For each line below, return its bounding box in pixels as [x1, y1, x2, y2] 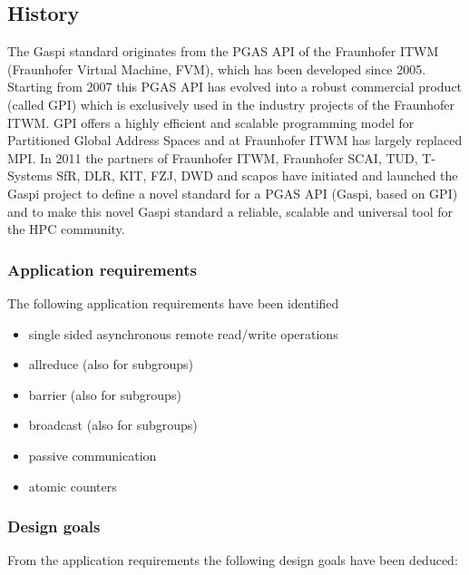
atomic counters [28, 476, 117, 495]
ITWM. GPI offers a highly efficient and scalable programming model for [7, 112, 415, 132]
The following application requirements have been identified [7, 293, 339, 312]
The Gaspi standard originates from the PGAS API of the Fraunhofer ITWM [7, 42, 439, 61]
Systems [7, 166, 53, 185]
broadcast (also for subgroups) [28, 415, 198, 434]
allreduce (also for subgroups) [28, 355, 193, 374]
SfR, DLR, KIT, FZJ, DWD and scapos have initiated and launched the [56, 166, 458, 185]
